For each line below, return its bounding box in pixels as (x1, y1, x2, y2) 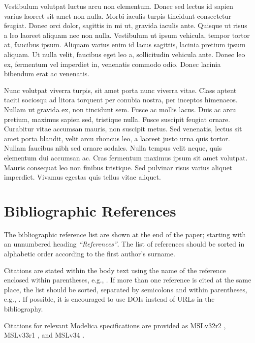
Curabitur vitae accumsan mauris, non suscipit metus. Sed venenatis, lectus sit (4, 124, 242, 134)
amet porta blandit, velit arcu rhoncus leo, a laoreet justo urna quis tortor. (4, 133, 230, 143)
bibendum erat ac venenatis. (4, 68, 90, 79)
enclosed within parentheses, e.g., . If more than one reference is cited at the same (4, 275, 252, 285)
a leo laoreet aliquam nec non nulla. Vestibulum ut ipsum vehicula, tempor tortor (4, 30, 250, 40)
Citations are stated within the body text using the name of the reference (4, 265, 226, 275)
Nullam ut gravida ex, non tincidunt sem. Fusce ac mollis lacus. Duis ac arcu (4, 104, 236, 114)
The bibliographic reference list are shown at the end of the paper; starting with (4, 229, 246, 239)
